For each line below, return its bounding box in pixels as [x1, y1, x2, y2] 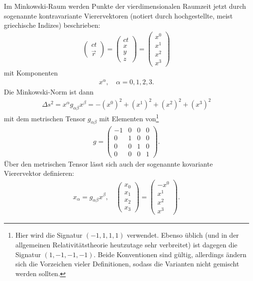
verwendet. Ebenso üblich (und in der [126, 230, 239, 240]
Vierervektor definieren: [4, 168, 74, 178]
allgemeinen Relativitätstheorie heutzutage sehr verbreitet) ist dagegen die [15, 239, 237, 249]
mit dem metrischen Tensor [4, 113, 86, 123]
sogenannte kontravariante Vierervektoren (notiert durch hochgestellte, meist [4, 10, 233, 20]
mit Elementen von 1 [99, 112, 159, 123]
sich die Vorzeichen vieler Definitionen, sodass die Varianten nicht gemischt [15, 259, 239, 269]
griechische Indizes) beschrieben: [4, 20, 100, 30]
